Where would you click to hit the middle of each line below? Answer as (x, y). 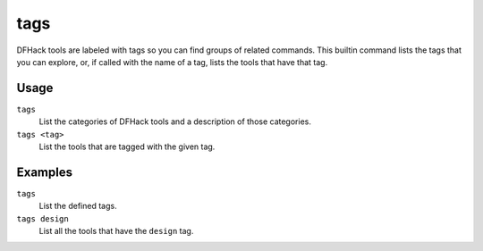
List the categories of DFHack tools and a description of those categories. (175, 121)
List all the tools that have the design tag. (116, 231)
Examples (45, 172)
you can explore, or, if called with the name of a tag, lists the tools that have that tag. (172, 62)
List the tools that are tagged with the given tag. (127, 146)
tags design (42, 218)
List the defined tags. (78, 206)
